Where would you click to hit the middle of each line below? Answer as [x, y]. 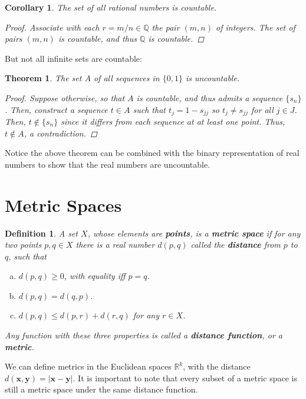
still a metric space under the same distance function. [101, 389]
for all [262, 109]
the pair [166, 27]
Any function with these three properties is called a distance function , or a [144, 335]
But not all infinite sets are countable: [73, 58]
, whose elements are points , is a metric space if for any [194, 233]
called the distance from [236, 245]
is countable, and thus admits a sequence [210, 97]
